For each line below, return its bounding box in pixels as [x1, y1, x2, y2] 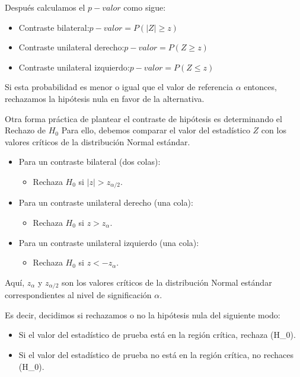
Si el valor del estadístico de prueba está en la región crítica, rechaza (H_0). [18, 328, 296, 341]
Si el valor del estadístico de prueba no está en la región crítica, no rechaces [18, 349, 294, 360]
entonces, [244, 81, 277, 93]
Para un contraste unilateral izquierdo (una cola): [18, 236, 199, 248]
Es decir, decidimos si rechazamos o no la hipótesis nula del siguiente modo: [5, 308, 280, 321]
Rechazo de [5, 124, 46, 136]
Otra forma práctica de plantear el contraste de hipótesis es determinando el [5, 112, 282, 124]
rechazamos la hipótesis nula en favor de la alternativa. [5, 92, 205, 104]
